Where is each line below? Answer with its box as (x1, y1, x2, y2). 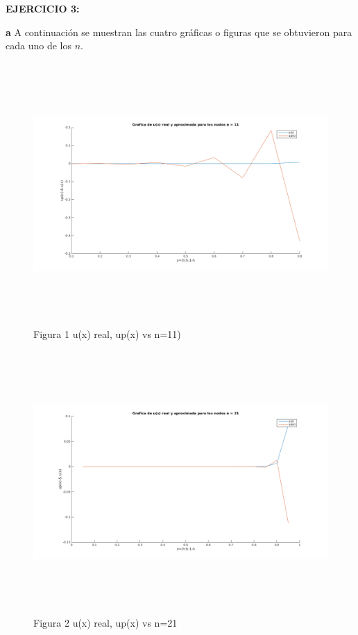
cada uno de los (6, 38, 71, 53)
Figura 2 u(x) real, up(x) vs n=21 (33, 616, 178, 630)
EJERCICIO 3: (6, 1, 80, 15)
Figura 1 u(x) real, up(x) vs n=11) (33, 327, 181, 341)
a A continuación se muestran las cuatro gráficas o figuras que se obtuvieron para (6, 24, 352, 39)
